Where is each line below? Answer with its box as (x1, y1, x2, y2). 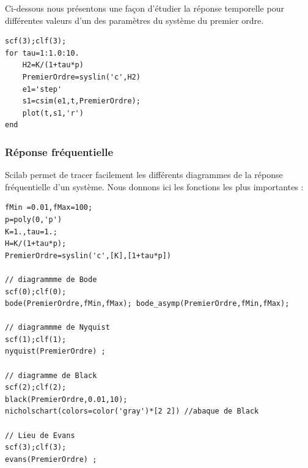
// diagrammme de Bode (5, 275, 97, 284)
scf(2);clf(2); (5, 383, 67, 392)
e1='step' (22, 84, 62, 94)
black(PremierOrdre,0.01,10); (5, 395, 128, 404)
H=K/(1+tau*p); (5, 239, 67, 248)
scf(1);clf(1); (5, 335, 67, 344)
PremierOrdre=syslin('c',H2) (22, 72, 141, 81)
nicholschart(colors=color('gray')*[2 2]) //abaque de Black (5, 407, 259, 416)
